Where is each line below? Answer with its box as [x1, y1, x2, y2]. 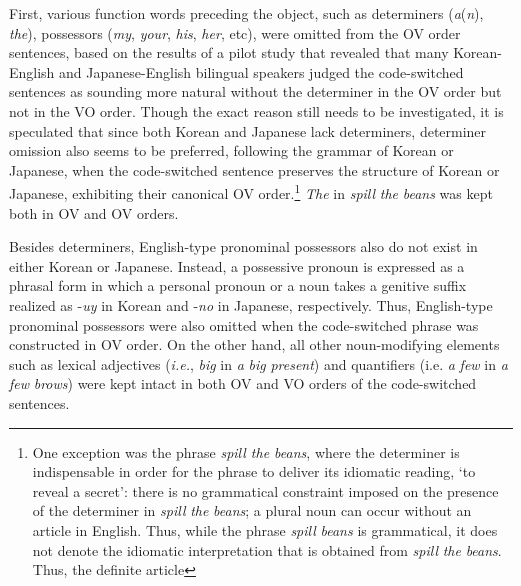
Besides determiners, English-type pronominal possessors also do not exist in [9, 236, 478, 257]
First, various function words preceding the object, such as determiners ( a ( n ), [9, 3, 484, 23]
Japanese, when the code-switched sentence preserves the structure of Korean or [9, 159, 500, 180]
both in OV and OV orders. [9, 202, 179, 223]
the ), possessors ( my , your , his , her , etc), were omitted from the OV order [9, 22, 461, 43]
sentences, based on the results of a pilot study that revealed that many [9, 42, 449, 63]
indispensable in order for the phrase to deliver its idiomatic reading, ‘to [32, 461, 476, 482]
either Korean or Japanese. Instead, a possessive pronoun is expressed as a [9, 255, 465, 276]
